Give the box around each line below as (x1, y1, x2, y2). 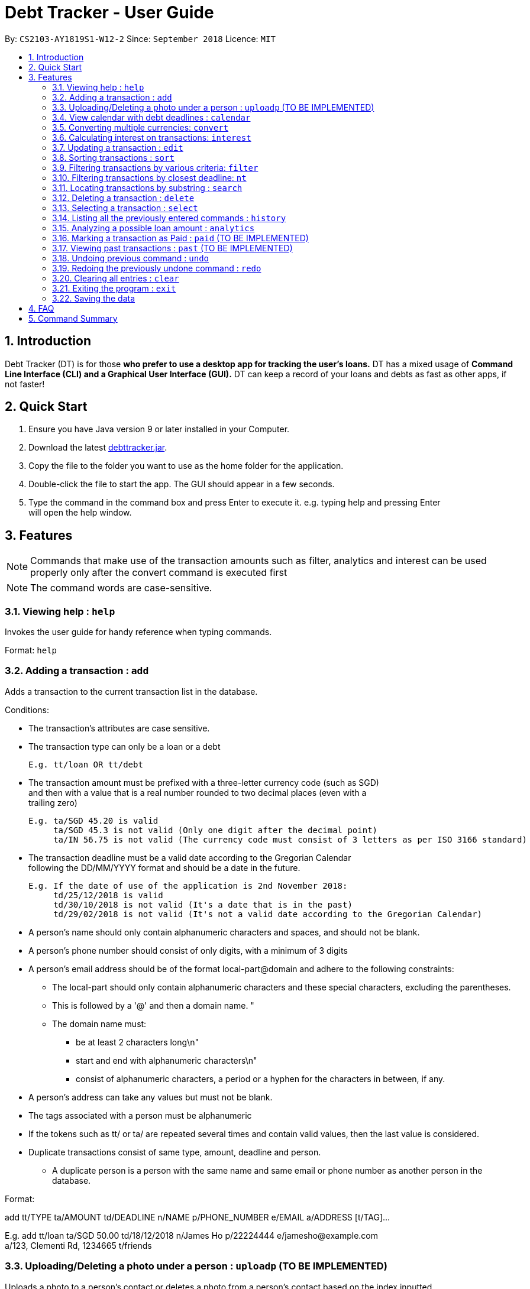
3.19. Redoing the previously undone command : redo (52, 263, 261, 273)
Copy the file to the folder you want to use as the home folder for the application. (28, 461, 344, 471)
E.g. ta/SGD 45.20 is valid (28, 815, 159, 825)
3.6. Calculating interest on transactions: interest (52, 132, 251, 142)
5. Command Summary (28, 313, 118, 323)
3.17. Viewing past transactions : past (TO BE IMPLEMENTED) (52, 242, 293, 253)
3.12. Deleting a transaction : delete (52, 192, 195, 203)
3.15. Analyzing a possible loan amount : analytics (52, 222, 255, 233)
